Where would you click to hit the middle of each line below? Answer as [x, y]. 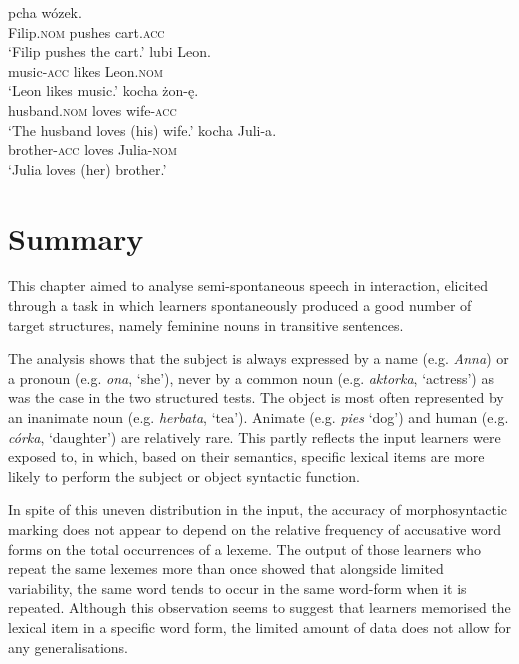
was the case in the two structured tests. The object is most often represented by [256, 397]
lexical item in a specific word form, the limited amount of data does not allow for [260, 626]
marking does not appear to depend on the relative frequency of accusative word [255, 529]
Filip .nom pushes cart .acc [86, 31]
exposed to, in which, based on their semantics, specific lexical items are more [246, 456]
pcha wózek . [45, 12]
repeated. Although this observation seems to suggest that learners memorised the [259, 607]
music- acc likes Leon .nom [85, 70]
